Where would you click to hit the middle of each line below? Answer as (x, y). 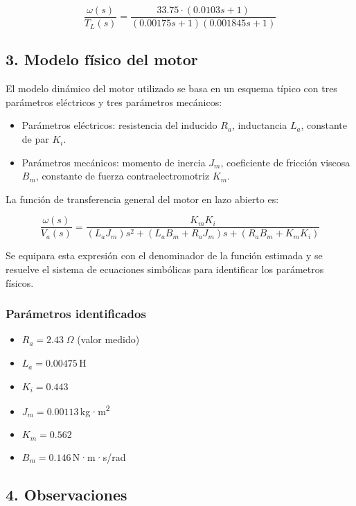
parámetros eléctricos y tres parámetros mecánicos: (114, 102)
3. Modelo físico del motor (102, 59)
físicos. (20, 282)
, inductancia (259, 125)
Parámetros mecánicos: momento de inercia (114, 162)
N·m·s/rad (99, 456)
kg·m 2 (95, 410)
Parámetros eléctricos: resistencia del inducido (119, 125)
